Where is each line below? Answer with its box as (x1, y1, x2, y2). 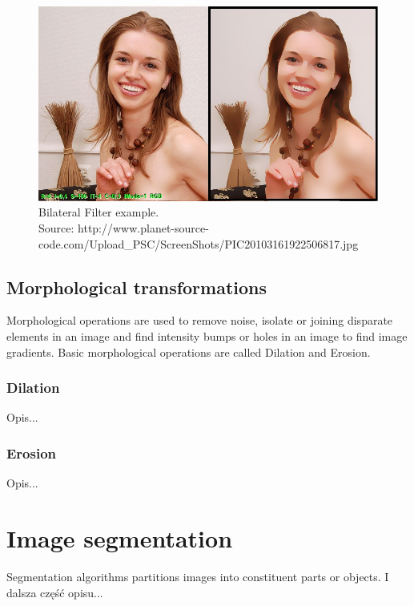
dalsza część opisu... (6, 584, 103, 600)
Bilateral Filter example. (38, 204, 159, 220)
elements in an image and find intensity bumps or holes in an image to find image (6, 327, 408, 344)
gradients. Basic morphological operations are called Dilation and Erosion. (6, 343, 371, 360)
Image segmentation (6, 521, 233, 554)
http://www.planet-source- (78, 219, 209, 236)
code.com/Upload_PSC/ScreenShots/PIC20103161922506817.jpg (38, 235, 359, 252)
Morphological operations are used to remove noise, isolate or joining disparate (6, 312, 393, 329)
